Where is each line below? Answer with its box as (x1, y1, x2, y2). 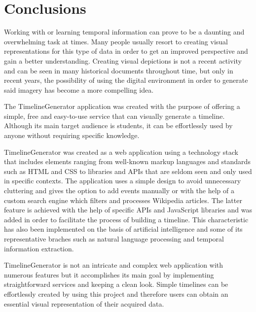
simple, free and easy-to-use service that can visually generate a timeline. (4, 110, 225, 121)
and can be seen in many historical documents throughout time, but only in (4, 65, 233, 75)
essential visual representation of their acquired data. (4, 298, 164, 309)
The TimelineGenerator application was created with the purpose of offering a (4, 101, 240, 111)
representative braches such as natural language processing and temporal (4, 234, 224, 243)
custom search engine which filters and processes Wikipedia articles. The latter (4, 195, 242, 205)
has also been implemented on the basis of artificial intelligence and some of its (4, 224, 243, 234)
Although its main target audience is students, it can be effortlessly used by (4, 120, 233, 131)
